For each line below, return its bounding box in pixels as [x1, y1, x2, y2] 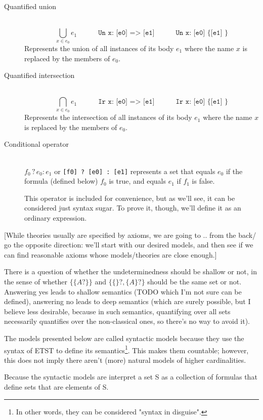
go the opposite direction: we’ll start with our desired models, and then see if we [4, 239, 253, 250]
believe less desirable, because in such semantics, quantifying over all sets [4, 306, 231, 316]
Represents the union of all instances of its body [24, 43, 174, 53]
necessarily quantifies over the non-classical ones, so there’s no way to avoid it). [4, 316, 250, 326]
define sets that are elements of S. [4, 381, 109, 392]
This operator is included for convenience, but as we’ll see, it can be [24, 192, 235, 203]
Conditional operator [4, 139, 69, 149]
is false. [192, 176, 215, 186]
